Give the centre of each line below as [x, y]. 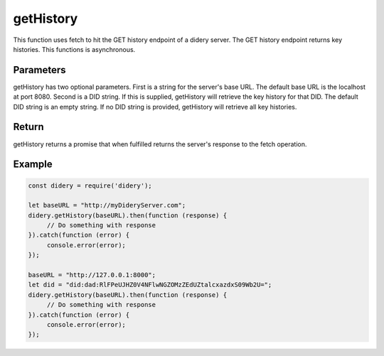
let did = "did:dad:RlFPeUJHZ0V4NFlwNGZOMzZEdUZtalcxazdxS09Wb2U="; [150, 285]
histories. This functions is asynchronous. [74, 49]
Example [33, 164]
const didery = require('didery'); [90, 185]
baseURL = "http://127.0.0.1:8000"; [92, 275]
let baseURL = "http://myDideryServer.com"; [107, 205]
